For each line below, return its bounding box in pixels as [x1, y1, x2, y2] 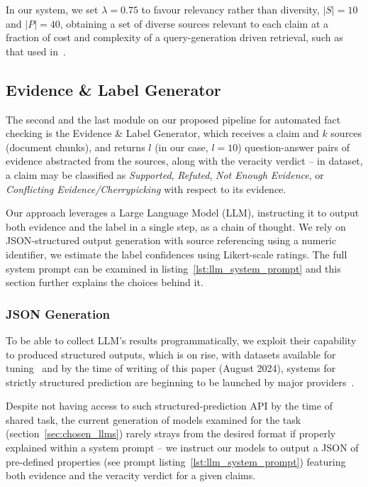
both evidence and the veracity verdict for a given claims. [6, 468, 256, 483]
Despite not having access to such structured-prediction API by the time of [6, 398, 333, 413]
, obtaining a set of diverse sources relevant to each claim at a [60, 16, 329, 31]
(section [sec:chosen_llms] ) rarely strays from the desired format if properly [6, 426, 336, 441]
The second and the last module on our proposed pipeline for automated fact [6, 111, 341, 126]
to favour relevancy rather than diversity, [141, 2, 320, 16]
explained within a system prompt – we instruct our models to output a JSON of [6, 440, 359, 455]
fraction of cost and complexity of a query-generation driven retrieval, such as [6, 30, 343, 45]
